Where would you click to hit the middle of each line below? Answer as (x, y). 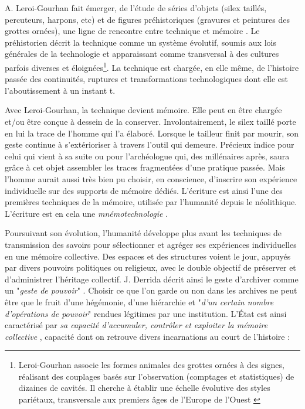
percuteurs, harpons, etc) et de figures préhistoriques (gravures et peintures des (147, 19)
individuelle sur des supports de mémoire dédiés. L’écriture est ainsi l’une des (144, 190)
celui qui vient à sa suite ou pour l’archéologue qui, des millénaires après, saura (147, 156)
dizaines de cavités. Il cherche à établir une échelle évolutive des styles (144, 388)
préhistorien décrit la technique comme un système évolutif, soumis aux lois (140, 42)
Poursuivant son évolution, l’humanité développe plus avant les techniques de (143, 233)
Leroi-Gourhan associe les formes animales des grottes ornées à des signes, (151, 365)
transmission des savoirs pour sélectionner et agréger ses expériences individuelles (151, 244)
